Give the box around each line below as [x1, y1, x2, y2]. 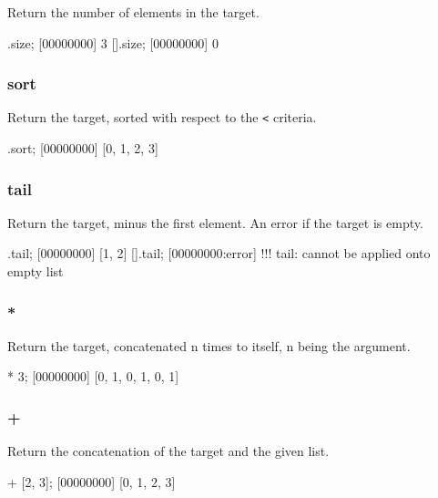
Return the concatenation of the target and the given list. [7, 441, 330, 461]
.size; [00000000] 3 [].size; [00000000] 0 [7, 33, 219, 52]
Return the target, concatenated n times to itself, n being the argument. [7, 336, 411, 355]
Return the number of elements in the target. [7, 3, 260, 21]
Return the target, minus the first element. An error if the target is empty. [7, 213, 423, 232]
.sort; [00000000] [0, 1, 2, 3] [7, 139, 158, 158]
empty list [7, 262, 64, 281]
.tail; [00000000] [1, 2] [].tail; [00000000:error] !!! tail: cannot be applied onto [7, 244, 431, 263]
